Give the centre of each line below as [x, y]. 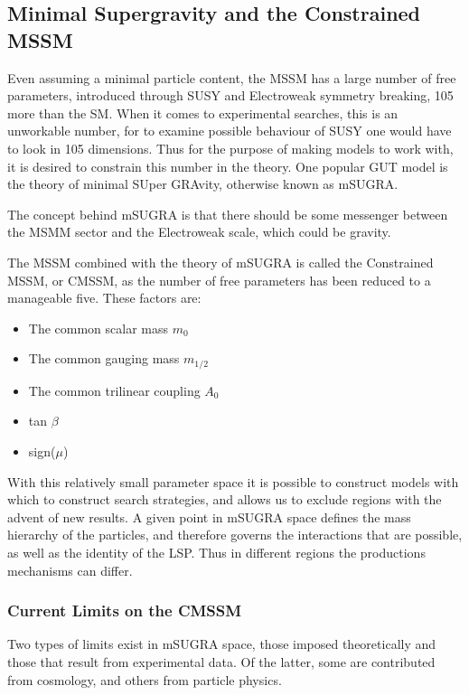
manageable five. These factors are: [104, 298]
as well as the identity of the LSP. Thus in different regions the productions [216, 552]
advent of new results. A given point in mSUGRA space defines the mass [209, 517]
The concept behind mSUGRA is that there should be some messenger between [228, 214]
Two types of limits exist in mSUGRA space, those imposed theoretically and [222, 644]
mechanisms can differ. [70, 570]
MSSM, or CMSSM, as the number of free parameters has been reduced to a [219, 280]
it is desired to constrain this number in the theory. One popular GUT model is [228, 166]
